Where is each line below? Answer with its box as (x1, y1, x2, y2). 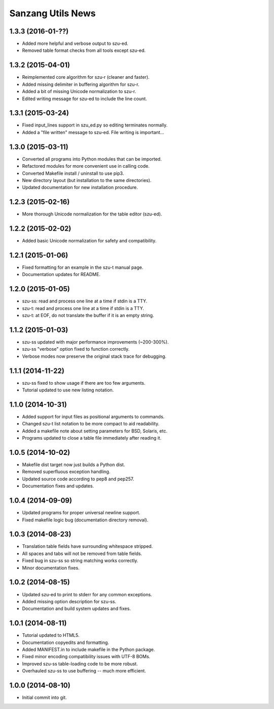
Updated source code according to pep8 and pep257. (22, 476, 134, 482)
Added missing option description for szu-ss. (22, 598, 117, 604)
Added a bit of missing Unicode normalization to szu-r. (22, 88, 136, 95)
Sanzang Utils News (9, 8, 96, 19)
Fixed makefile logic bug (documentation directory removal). (22, 516, 149, 523)
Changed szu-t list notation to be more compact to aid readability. (22, 421, 160, 427)
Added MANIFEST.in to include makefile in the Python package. (22, 646, 155, 653)
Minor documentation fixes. (22, 565, 80, 571)
